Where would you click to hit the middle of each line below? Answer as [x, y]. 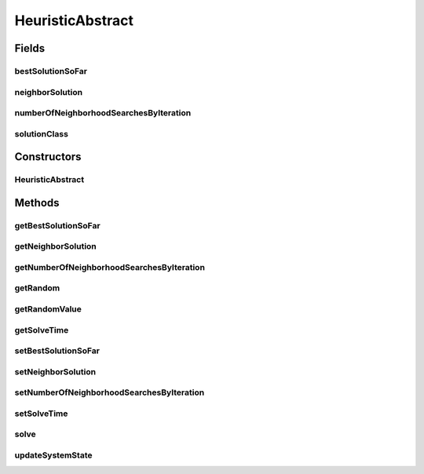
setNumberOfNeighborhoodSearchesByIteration [110, 392]
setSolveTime [41, 414]
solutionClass [41, 133]
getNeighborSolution [56, 246]
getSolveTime [42, 330]
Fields [30, 48]
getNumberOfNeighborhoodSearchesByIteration [110, 267]
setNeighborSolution [55, 371]
